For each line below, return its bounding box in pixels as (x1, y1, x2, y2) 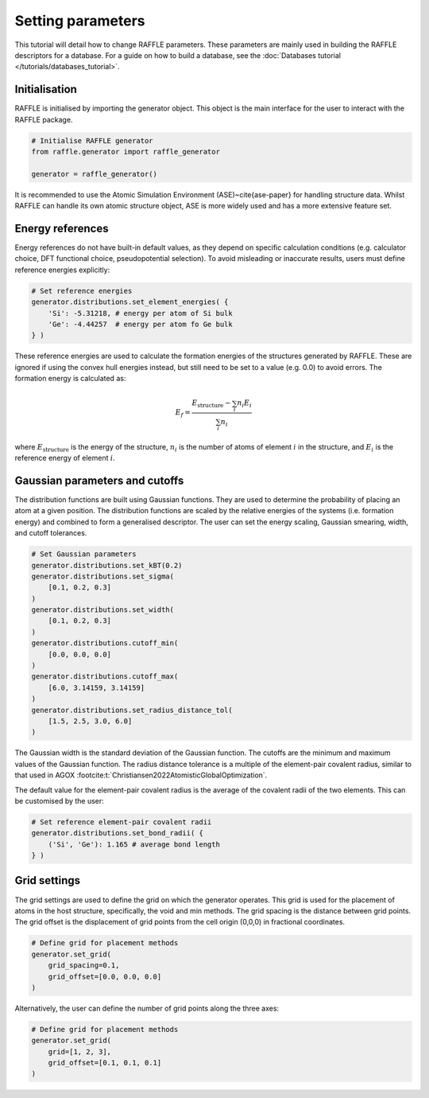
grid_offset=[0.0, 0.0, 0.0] (48, 971, 162, 981)
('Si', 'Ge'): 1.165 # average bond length (48, 839, 220, 849)
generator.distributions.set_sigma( (31, 571, 175, 581)
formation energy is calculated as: (14, 374, 126, 384)
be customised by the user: (14, 796, 105, 805)
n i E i (237, 399, 252, 410)
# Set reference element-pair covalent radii (31, 817, 212, 827)
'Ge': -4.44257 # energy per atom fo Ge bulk (48, 320, 234, 329)
